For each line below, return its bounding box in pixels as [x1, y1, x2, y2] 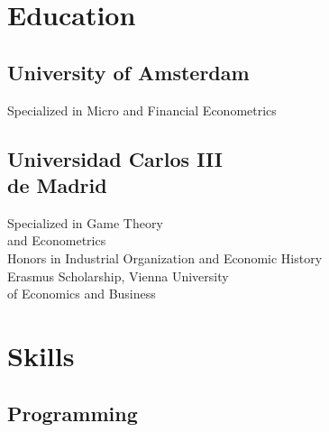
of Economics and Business [7, 284, 156, 303]
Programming [7, 399, 138, 427]
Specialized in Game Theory [7, 213, 163, 232]
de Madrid [7, 170, 107, 198]
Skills [7, 336, 75, 373]
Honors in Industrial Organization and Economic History [7, 248, 323, 267]
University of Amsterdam [7, 58, 250, 86]
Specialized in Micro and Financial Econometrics [7, 100, 277, 119]
